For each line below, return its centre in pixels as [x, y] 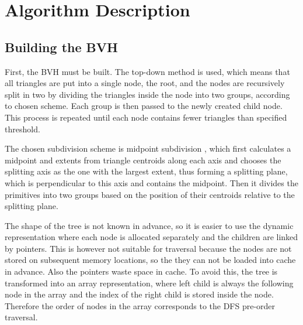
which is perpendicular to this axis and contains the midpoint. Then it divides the [151, 182]
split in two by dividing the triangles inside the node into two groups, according [147, 94]
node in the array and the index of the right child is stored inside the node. [139, 294]
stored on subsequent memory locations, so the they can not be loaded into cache [150, 260]
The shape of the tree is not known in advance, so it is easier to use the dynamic [149, 225]
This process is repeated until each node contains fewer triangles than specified [146, 117]
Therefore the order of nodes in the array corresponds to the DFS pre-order [140, 305]
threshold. [22, 129]
